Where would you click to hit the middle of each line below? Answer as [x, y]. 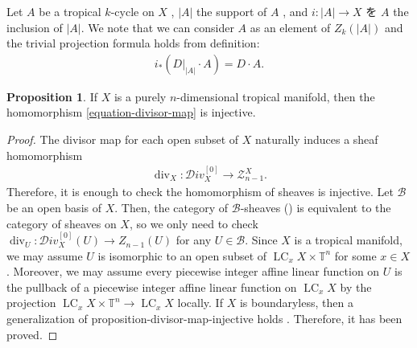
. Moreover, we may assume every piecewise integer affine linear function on [193, 271]
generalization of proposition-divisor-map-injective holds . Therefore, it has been [204, 319]
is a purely [140, 96]
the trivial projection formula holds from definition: [133, 43]
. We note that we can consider [157, 27]
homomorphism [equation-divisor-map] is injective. [131, 112]
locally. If [200, 303]
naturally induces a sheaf [316, 139]
